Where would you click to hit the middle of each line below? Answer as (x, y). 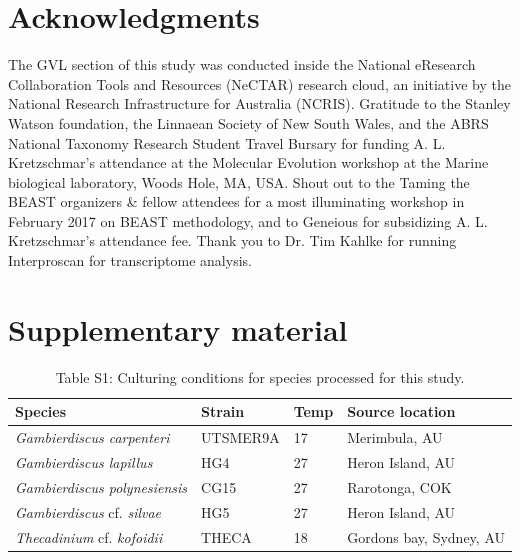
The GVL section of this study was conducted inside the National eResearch (242, 64)
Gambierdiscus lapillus (84, 462)
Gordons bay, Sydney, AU (426, 536)
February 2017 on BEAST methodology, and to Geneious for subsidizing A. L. (248, 220)
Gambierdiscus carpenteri (92, 437)
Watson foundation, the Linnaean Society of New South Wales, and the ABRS (248, 122)
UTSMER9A (240, 437)
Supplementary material (178, 328)
